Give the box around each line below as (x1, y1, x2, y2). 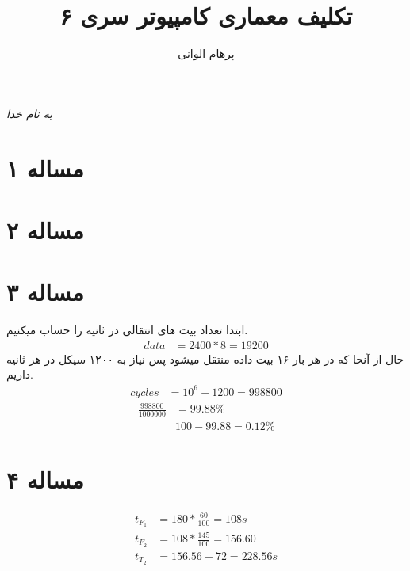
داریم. (6, 366, 34, 383)
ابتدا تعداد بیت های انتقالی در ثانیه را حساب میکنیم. (6, 322, 248, 338)
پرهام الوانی (178, 45, 235, 62)
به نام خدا (6, 105, 53, 121)
